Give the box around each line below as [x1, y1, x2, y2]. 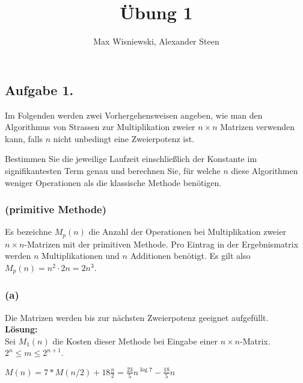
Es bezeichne [5, 225, 52, 238]
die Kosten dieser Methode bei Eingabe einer [52, 334, 218, 347]
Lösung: [5, 323, 38, 335]
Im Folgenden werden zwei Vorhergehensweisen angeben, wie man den [5, 108, 263, 121]
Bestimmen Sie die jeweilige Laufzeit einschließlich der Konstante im [5, 152, 257, 165]
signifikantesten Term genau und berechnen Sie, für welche [5, 164, 221, 176]
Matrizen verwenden [220, 120, 295, 133]
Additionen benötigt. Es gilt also [130, 249, 251, 262]
